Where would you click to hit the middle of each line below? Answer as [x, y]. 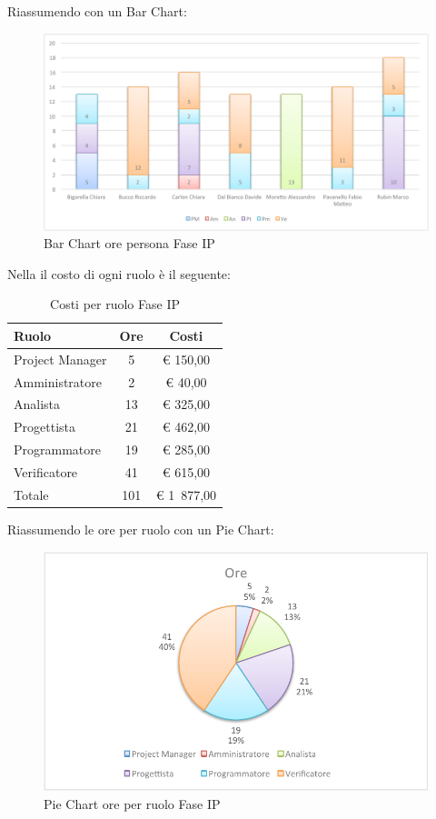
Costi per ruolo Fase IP [115, 304]
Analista [37, 404]
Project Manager [60, 359]
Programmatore [57, 449]
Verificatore [46, 472]
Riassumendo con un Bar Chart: [97, 11]
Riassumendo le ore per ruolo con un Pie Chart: [141, 529]
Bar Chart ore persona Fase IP [129, 243]
